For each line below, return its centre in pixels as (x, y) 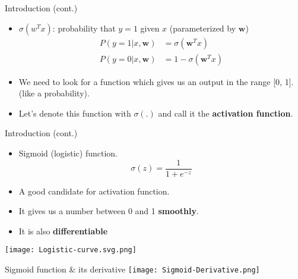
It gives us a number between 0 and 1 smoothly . (109, 211)
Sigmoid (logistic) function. (68, 153)
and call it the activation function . (226, 113)
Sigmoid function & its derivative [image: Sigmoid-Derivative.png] (132, 269)
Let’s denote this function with (75, 113)
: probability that (84, 28)
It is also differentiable (63, 231)
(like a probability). (54, 93)
